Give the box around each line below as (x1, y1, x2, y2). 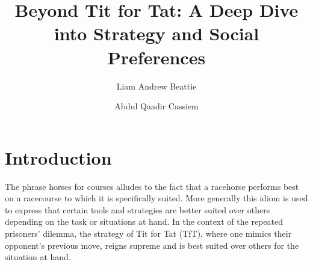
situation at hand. (5, 251, 71, 263)
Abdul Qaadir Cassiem (114, 100, 199, 112)
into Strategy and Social (54, 21, 259, 46)
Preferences (107, 44, 206, 69)
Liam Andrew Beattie (116, 79, 197, 92)
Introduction (5, 145, 112, 169)
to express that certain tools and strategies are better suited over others (5, 203, 270, 216)
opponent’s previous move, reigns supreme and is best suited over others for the (5, 239, 299, 251)
